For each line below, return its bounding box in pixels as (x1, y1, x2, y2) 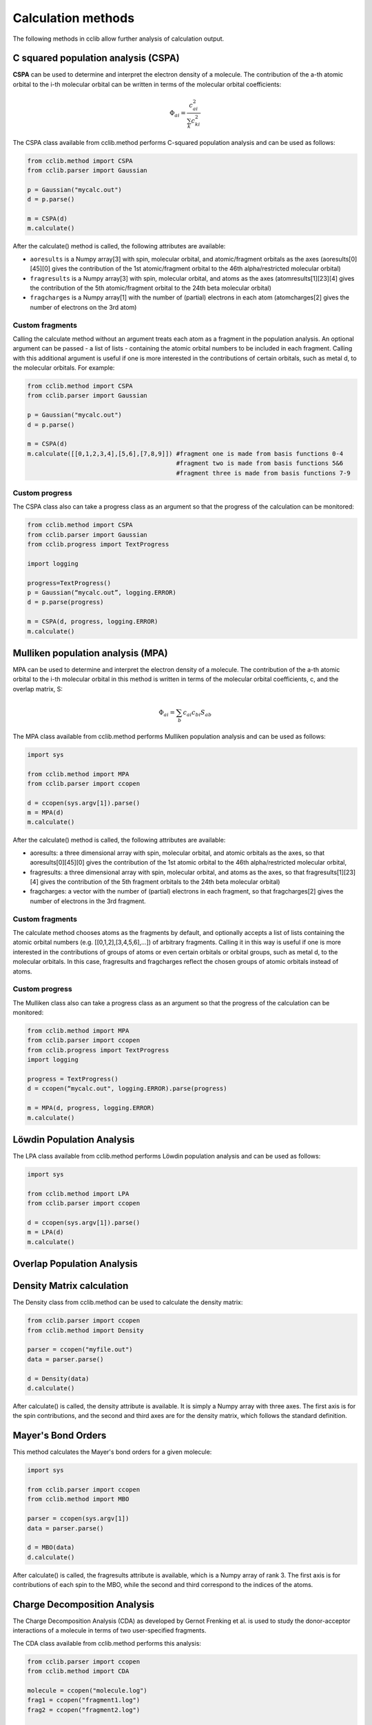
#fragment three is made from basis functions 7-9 (176, 469, 351, 477)
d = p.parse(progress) (27, 598, 104, 607)
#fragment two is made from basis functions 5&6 (176, 460, 344, 467)
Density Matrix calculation (12, 1280, 129, 1292)
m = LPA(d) (27, 1228, 64, 1236)
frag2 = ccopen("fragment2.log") (27, 1706, 141, 1714)
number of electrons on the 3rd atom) (30, 303, 137, 311)
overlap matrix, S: (12, 684, 63, 693)
